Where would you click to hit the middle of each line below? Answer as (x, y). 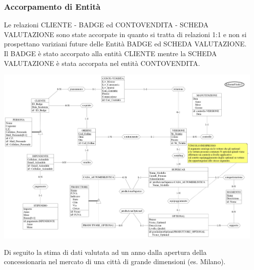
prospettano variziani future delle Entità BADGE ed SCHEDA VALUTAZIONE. (125, 44)
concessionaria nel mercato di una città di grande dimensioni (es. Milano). (115, 261)
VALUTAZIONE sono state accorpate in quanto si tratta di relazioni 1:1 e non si (125, 34)
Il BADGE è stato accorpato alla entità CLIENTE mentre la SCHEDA (110, 53)
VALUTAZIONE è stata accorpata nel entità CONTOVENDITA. (102, 63)
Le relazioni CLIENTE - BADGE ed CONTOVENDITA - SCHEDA (106, 25)
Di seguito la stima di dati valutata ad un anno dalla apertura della (105, 252)
